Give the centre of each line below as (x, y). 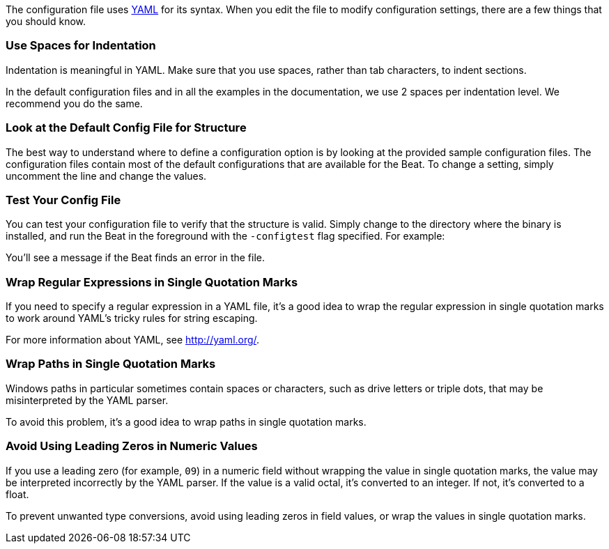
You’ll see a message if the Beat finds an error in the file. (135, 258)
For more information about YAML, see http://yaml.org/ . (133, 340)
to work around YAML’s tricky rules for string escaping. (132, 318)
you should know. (46, 21)
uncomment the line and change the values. (106, 176)
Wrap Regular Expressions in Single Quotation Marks (152, 282)
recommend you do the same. (74, 103)
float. (17, 494)
